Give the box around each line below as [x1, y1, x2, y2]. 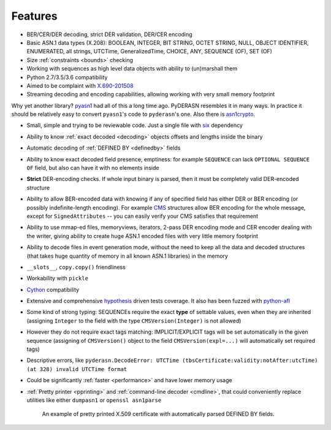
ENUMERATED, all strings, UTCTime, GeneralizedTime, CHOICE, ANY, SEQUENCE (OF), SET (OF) [26, 48, 273, 55]
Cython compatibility [26, 286, 80, 293]
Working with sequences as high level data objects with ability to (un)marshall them [26, 65, 238, 72]
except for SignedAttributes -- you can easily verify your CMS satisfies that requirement [26, 212, 259, 220]
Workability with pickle [26, 275, 89, 282]
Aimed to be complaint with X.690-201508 [26, 82, 134, 89]
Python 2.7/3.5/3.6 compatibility [26, 74, 108, 81]
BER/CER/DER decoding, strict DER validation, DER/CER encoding [26, 31, 192, 38]
